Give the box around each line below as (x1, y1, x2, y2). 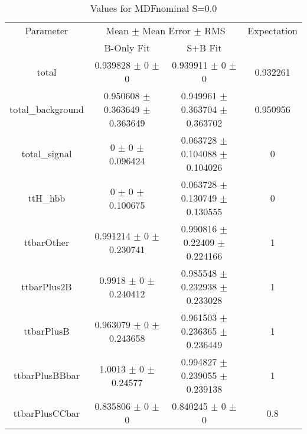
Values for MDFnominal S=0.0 (90, 1, 217, 15)
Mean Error (142, 24, 191, 37)
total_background (9, 102, 84, 116)
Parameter (25, 24, 68, 37)
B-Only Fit (104, 41, 150, 54)
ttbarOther (24, 235, 70, 249)
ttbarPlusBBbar (13, 368, 80, 382)
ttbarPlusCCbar (13, 406, 80, 420)
